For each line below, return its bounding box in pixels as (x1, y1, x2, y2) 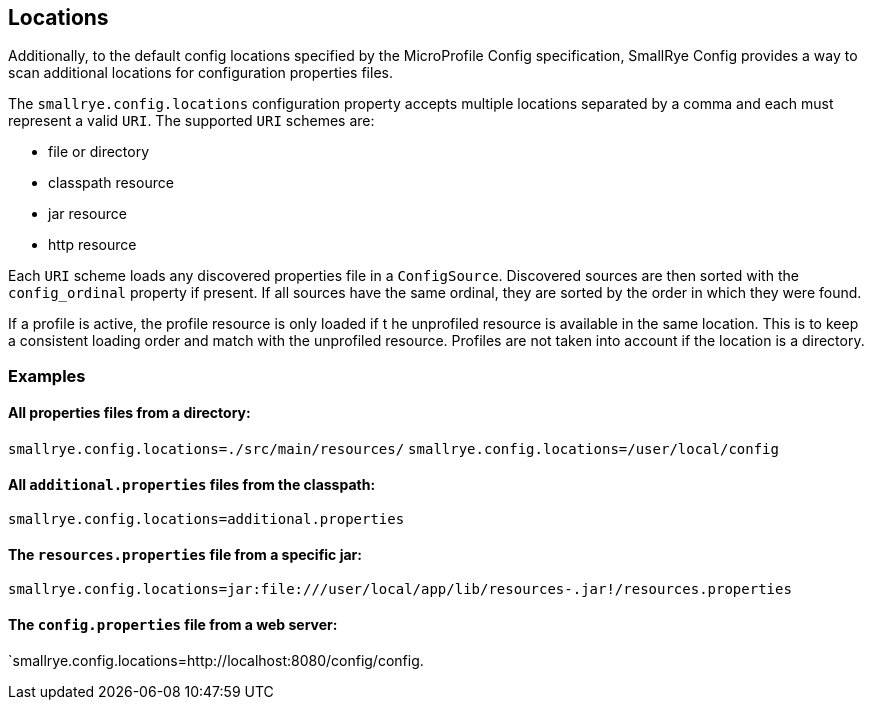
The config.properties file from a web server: (8, 616, 338, 634)
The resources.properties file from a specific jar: (8, 545, 362, 563)
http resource (48, 236, 137, 254)
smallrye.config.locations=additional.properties (8, 511, 405, 528)
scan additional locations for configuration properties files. (8, 64, 393, 82)
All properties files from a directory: (8, 404, 251, 422)
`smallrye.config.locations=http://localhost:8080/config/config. (8, 651, 424, 669)
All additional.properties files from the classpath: (8, 475, 376, 493)
